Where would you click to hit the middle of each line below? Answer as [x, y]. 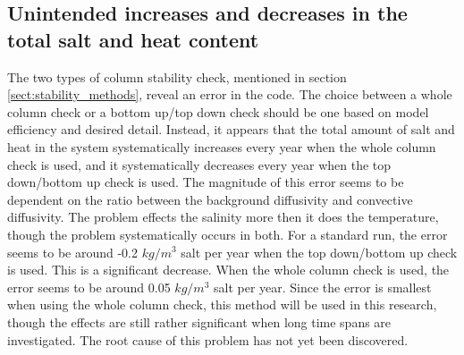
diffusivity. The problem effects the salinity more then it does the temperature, [223, 217]
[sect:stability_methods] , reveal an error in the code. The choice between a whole [230, 94]
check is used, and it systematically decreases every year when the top [199, 164]
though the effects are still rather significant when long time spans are [199, 321]
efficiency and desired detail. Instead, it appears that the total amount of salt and [231, 129]
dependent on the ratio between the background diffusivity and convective [210, 199]
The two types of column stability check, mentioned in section [177, 76]
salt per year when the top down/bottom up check [319, 252]
